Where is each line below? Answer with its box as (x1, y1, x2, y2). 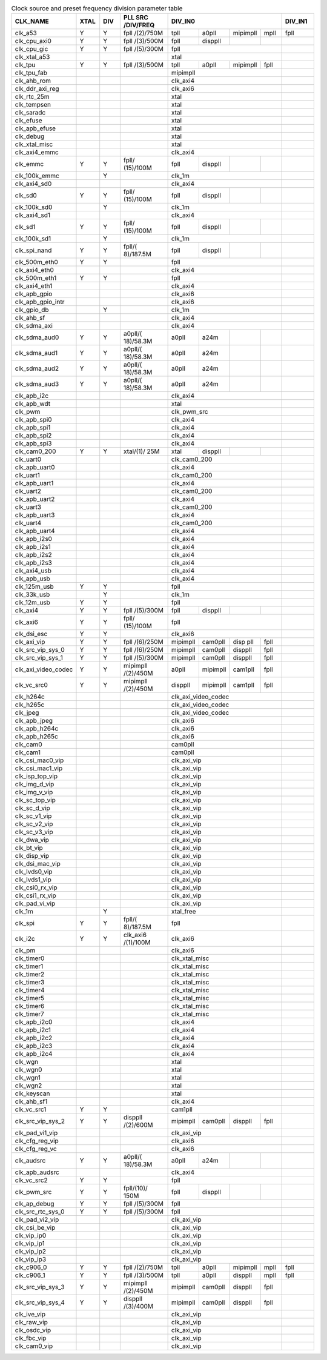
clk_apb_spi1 (15, 423, 51, 432)
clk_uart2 (15, 487, 42, 496)
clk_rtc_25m (15, 93, 50, 101)
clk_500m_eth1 (15, 274, 57, 282)
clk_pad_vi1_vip (15, 1129, 58, 1137)
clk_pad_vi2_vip (15, 1215, 59, 1224)
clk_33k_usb (15, 591, 50, 599)
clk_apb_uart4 (15, 527, 55, 536)
